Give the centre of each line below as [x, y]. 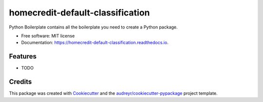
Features [23, 56]
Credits [20, 82]
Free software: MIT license [48, 36]
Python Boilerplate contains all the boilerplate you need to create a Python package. [93, 27]
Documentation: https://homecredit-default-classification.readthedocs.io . [95, 43]
